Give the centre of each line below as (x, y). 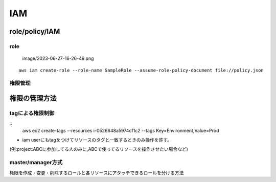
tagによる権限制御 (32, 113)
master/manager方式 (36, 163)
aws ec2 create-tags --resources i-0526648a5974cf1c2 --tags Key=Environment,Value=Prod (121, 130)
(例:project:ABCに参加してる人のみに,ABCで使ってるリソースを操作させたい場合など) (99, 149)
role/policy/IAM (35, 31)
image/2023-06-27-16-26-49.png (58, 58)
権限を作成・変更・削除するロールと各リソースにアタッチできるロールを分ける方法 (97, 173)
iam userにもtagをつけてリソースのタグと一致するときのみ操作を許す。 (97, 140)
